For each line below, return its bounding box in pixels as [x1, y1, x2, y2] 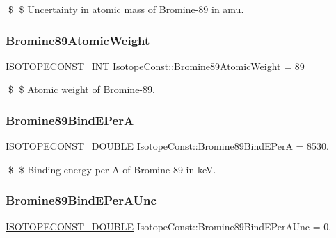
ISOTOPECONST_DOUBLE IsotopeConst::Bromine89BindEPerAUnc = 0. [6, 219, 332, 233]
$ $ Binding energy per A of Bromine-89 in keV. [8, 162, 216, 176]
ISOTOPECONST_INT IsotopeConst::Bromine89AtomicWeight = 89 [6, 58, 305, 73]
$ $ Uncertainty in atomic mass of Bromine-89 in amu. [8, 2, 244, 16]
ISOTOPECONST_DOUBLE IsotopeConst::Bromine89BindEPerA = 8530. [6, 139, 330, 153]
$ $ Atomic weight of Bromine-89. [8, 82, 155, 96]
